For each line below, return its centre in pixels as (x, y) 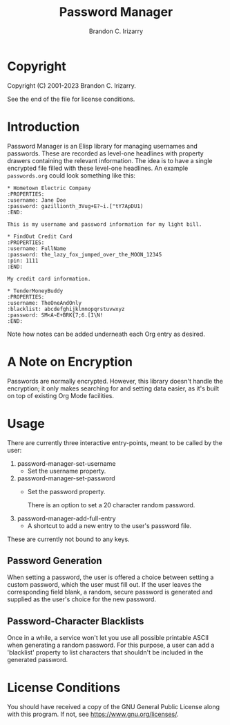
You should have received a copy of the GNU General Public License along (113, 707)
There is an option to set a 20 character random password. (111, 505)
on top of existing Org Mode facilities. (61, 395)
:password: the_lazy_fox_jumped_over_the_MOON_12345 (85, 254)
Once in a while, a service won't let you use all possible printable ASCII (108, 638)
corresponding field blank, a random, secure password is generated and (110, 592)
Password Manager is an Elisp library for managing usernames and (103, 146)
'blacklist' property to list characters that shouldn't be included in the (105, 652)
